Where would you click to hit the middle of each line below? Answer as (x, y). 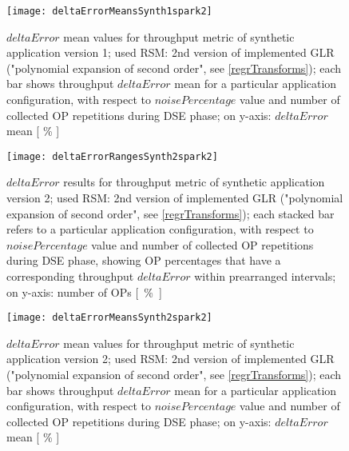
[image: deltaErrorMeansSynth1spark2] (109, 11)
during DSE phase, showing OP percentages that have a (144, 260)
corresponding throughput (70, 276)
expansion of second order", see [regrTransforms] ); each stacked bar (171, 213)
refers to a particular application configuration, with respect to (160, 229)
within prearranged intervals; (265, 276)
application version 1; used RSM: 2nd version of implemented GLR (171, 52)
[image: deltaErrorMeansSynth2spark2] (109, 318)
